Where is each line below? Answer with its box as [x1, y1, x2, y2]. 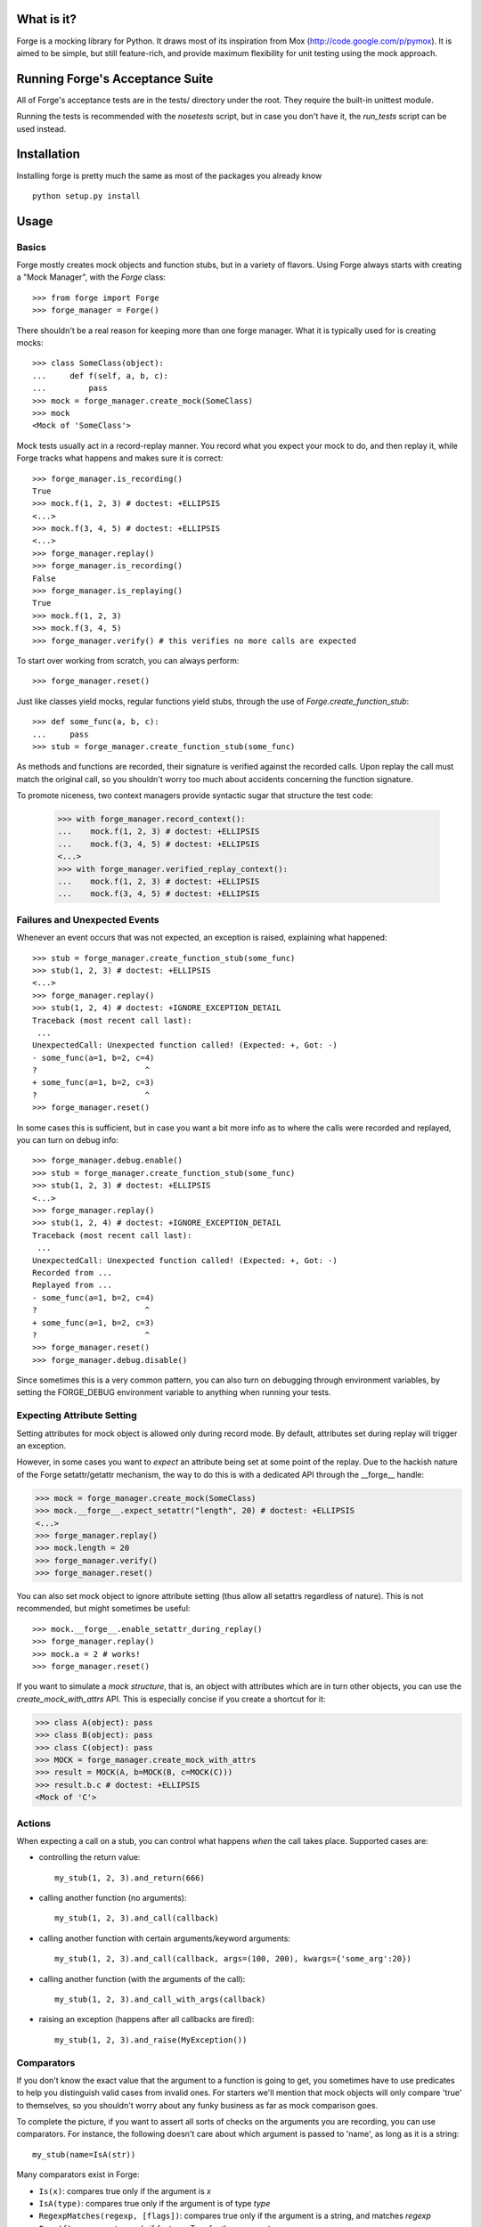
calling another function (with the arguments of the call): [38, 1973, 246, 1984]
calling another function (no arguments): [38, 1893, 187, 1904]
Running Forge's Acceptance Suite [16, 71, 214, 86]
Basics [16, 241, 46, 253]
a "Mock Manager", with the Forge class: [16, 272, 167, 282]
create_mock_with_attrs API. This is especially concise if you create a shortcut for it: [16, 1693, 326, 1704]
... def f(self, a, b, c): [32, 371, 169, 380]
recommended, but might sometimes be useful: [16, 1603, 191, 1614]
